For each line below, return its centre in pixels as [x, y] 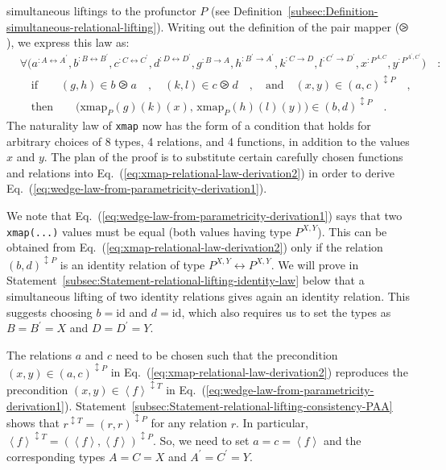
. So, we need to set [201, 441]
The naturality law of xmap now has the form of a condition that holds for [189, 125]
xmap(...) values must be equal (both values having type [149, 231]
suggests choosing [50, 312]
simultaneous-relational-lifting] [82, 26]
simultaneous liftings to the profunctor [101, 10]
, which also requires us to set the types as [286, 312]
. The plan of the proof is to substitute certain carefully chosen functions [223, 157]
